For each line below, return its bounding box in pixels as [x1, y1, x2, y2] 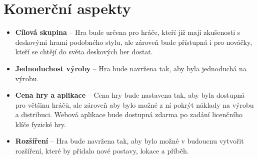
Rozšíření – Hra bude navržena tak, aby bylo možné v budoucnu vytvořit [15, 136, 244, 146]
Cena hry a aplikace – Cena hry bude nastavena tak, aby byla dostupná [15, 90, 245, 100]
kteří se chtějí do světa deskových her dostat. [15, 46, 153, 57]
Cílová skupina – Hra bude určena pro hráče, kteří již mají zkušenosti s [15, 27, 240, 37]
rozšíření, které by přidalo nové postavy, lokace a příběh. [15, 146, 189, 156]
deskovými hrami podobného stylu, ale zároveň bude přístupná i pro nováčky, [15, 36, 252, 47]
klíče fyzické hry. [15, 119, 66, 129]
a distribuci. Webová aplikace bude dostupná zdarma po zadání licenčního [15, 109, 242, 120]
